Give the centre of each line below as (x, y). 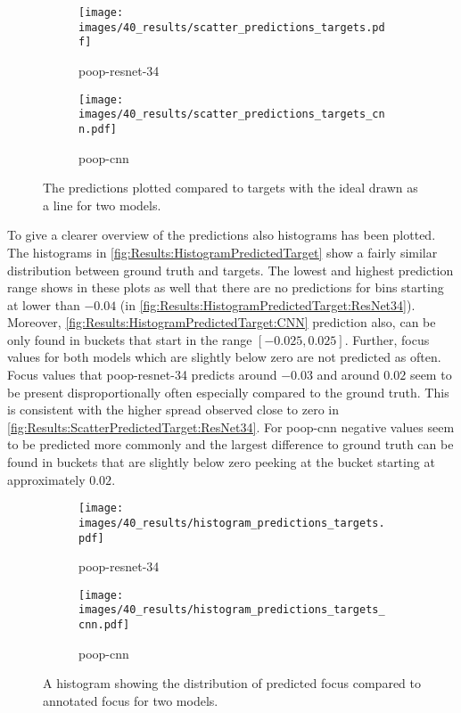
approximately (46, 479)
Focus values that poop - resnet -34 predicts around (142, 375)
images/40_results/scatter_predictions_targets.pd (232, 27)
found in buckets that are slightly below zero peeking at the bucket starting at (221, 462)
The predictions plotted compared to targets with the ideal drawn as (230, 188)
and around (348, 375)
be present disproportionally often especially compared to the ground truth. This (228, 392)
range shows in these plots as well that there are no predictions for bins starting (226, 287)
